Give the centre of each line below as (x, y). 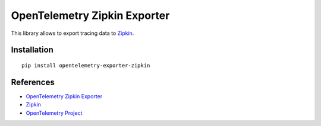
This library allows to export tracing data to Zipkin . (73, 33)
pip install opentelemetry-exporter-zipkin (86, 65)
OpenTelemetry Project (54, 113)
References (33, 82)
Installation (32, 50)
